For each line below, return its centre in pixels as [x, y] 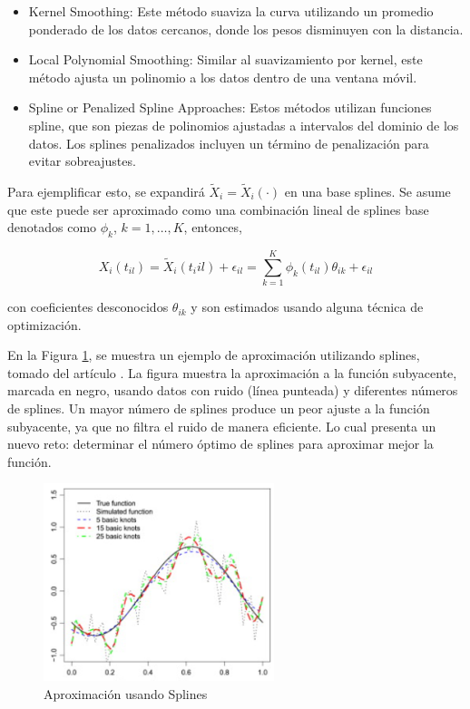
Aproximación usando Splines [126, 693]
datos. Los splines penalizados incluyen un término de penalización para [229, 143]
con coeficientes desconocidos [88, 307]
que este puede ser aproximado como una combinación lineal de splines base [218, 209]
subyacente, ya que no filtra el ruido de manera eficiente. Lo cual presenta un [222, 426]
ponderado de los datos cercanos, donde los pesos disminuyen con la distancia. [246, 29]
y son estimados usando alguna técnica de [307, 307]
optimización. [44, 324]
